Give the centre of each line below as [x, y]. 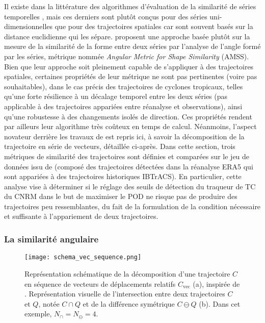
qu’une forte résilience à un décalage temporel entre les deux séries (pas [116, 96]
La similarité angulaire [51, 239]
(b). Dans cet [220, 303]
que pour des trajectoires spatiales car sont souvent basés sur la [154, 26]
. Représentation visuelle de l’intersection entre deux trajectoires [125, 294]
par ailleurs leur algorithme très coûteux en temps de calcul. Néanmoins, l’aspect [130, 126]
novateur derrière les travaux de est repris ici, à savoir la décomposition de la [124, 136]
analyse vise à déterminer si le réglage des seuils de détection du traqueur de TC [130, 186]
